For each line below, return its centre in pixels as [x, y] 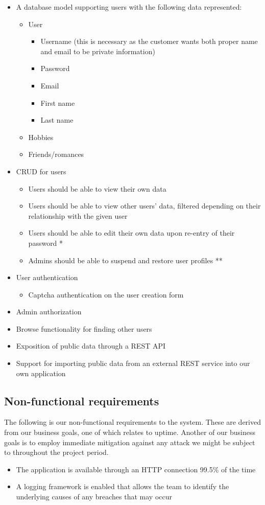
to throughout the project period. [56, 452]
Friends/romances [56, 154]
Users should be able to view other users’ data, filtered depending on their [144, 206]
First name [58, 102]
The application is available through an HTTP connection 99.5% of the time [136, 469]
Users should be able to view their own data [97, 188]
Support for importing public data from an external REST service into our [133, 363]
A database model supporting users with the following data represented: [129, 7]
